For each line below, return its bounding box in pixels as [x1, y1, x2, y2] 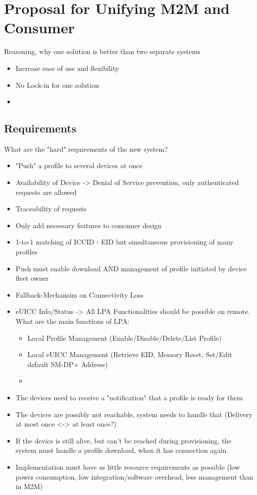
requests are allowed [15, 186, 77, 197]
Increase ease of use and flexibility [15, 62, 119, 73]
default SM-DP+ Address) [27, 359, 108, 369]
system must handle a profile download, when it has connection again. [15, 445, 229, 455]
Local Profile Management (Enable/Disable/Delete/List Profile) [27, 332, 222, 343]
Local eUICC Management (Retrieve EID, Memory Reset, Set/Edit [27, 349, 232, 360]
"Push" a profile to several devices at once [15, 160, 143, 171]
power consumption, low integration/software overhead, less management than [15, 471, 254, 482]
